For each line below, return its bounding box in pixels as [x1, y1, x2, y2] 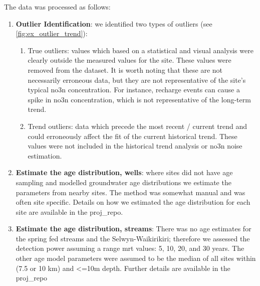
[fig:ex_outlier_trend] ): [16, 28, 88, 39]
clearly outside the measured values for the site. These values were [28, 55, 231, 65]
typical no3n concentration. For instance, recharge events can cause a [28, 84, 240, 95]
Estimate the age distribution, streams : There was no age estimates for [16, 223, 251, 234]
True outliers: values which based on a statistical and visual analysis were [28, 45, 253, 55]
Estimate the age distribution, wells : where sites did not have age [16, 167, 233, 178]
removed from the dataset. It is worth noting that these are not [28, 64, 223, 75]
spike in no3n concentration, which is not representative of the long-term [28, 94, 251, 104]
